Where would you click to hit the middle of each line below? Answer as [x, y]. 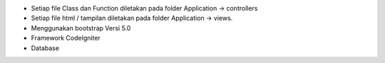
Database [45, 48]
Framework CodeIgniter [66, 38]
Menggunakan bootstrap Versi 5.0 [81, 28]
